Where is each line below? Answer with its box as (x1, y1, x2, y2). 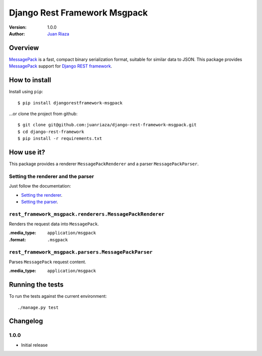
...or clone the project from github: (9, 111, 78, 117)
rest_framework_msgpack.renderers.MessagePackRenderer (9, 211, 165, 217)
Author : (9, 31, 25, 36)
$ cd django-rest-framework (17, 129, 84, 135)
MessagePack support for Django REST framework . (9, 63, 113, 69)
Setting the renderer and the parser (9, 173, 94, 180)
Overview (9, 44, 39, 52)
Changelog (9, 317, 43, 325)
